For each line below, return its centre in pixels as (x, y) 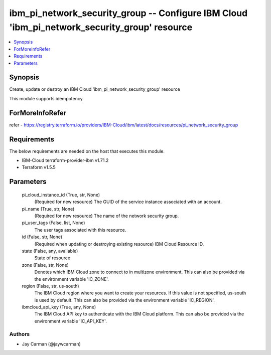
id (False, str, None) (42, 237)
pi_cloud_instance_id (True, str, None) (61, 195)
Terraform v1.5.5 (39, 167)
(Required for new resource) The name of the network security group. (107, 216)
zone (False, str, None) (45, 265)
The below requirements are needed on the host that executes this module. (87, 151)
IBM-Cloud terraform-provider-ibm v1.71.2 (65, 160)
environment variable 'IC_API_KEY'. (71, 321)
